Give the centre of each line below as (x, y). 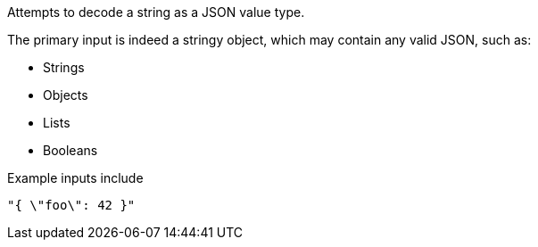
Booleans (70, 150)
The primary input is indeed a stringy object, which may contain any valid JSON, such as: (269, 40)
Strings (64, 67)
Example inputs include (75, 178)
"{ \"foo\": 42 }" (71, 205)
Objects (66, 95)
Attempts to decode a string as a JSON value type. (156, 12)
